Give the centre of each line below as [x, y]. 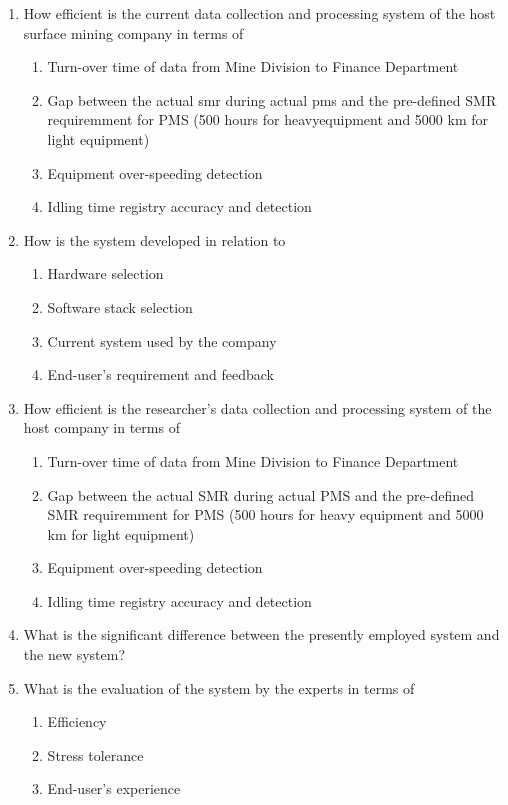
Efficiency [77, 721]
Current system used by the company [162, 340]
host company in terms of [101, 427]
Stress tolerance [95, 754]
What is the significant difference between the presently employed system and [261, 634]
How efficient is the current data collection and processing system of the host [259, 13]
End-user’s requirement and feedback [161, 374]
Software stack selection [120, 306]
